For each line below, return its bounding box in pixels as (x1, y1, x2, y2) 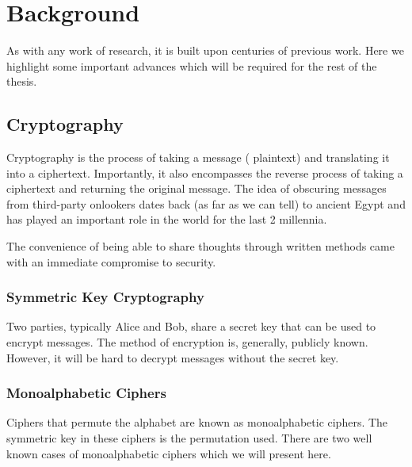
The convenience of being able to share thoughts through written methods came (6, 238, 395, 255)
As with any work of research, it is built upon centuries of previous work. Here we (6, 42, 404, 59)
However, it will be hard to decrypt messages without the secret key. (6, 349, 339, 366)
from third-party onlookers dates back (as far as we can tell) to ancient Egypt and (6, 195, 406, 212)
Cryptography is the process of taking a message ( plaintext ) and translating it (6, 149, 390, 166)
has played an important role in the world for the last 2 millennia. (6, 211, 327, 228)
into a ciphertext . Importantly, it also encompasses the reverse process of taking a (6, 164, 403, 181)
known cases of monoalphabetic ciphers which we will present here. (6, 445, 331, 461)
